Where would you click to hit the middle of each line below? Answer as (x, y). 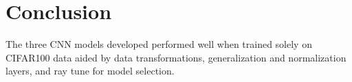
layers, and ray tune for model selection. (90, 71)
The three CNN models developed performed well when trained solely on (159, 44)
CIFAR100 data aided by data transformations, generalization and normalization (176, 57)
